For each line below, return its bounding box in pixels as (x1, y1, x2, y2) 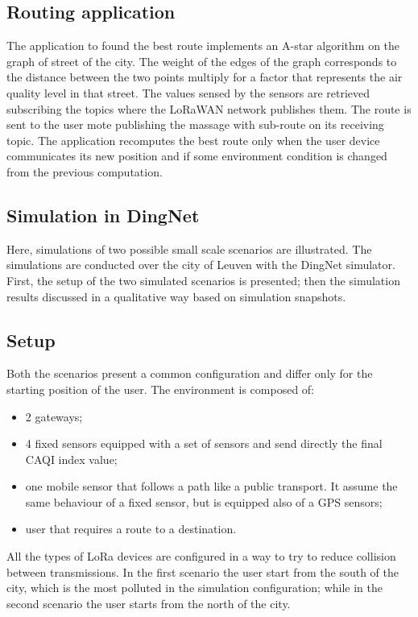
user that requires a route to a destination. (25, 520, 237, 537)
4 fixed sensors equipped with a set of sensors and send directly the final (25, 435, 383, 452)
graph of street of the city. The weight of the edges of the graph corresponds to (6, 52, 397, 69)
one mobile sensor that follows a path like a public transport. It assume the (25, 478, 398, 495)
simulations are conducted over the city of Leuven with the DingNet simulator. (6, 256, 395, 273)
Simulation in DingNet (6, 202, 200, 227)
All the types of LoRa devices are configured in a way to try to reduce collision (6, 548, 396, 565)
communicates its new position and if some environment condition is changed (6, 147, 387, 164)
